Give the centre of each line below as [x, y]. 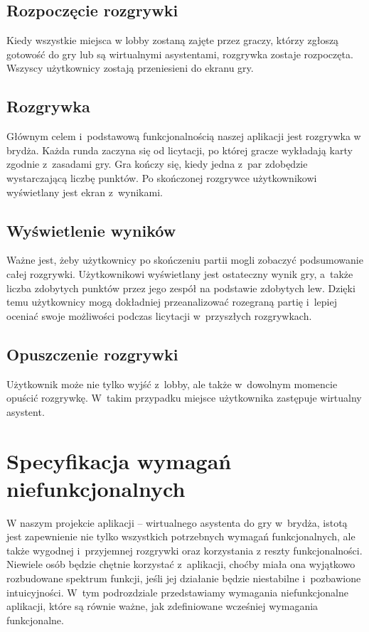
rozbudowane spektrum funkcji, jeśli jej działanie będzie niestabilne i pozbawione [184, 578]
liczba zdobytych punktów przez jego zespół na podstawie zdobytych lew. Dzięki [181, 288]
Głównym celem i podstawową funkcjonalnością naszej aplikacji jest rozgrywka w [184, 136]
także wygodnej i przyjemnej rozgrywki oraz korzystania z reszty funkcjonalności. [184, 550]
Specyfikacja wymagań [119, 460]
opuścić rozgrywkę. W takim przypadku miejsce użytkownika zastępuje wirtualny [184, 398]
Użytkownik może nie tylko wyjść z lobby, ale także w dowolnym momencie [172, 384]
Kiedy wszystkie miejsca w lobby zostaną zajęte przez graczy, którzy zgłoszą [173, 40]
